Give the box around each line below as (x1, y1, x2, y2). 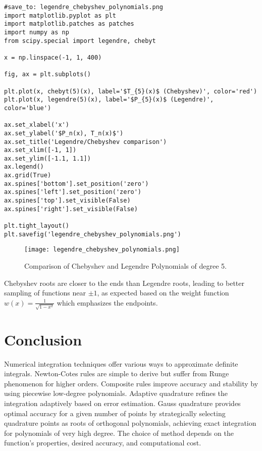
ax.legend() (4, 163, 44, 171)
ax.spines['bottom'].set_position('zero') (4, 180, 149, 187)
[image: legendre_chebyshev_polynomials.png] (24, 246, 180, 254)
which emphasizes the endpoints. (57, 297, 158, 308)
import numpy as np (4, 28, 69, 36)
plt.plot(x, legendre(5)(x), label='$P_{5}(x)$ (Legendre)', (4, 96, 214, 104)
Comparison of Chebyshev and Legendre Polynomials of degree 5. (24, 261, 227, 271)
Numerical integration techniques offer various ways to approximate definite (4, 358, 238, 369)
